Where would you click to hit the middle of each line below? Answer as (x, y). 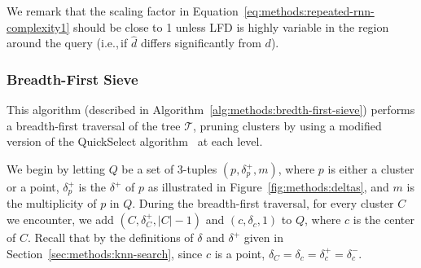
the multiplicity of (52, 203)
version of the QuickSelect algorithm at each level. (135, 141)
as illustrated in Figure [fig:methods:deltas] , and (268, 187)
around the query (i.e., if (67, 43)
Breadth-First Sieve (72, 79)
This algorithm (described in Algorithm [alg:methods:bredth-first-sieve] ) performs (211, 110)
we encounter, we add (60, 220)
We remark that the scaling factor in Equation (123, 11)
